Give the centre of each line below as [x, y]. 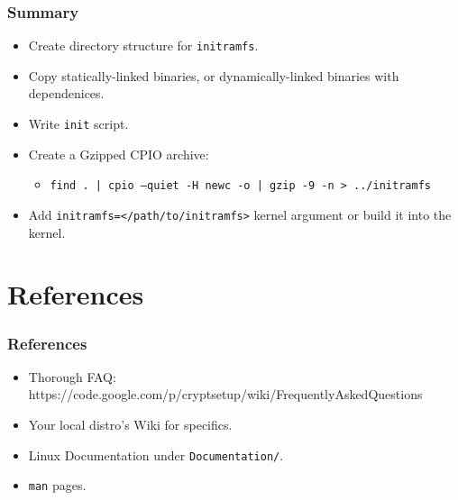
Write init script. [78, 124]
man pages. [57, 485]
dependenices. [66, 93]
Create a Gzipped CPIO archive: [119, 154]
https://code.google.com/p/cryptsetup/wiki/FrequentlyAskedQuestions [225, 394]
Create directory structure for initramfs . [143, 45]
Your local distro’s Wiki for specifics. [130, 424]
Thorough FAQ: [72, 376]
